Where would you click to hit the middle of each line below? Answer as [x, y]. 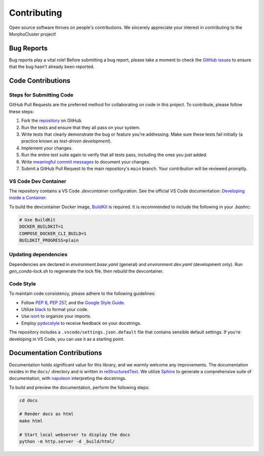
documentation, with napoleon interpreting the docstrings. [68, 378]
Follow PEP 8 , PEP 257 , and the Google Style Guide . [73, 302]
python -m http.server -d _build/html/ [67, 442]
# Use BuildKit [37, 220]
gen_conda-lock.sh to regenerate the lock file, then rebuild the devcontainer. [86, 271]
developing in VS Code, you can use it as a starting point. [67, 339]
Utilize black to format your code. [55, 310]
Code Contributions [40, 81]
